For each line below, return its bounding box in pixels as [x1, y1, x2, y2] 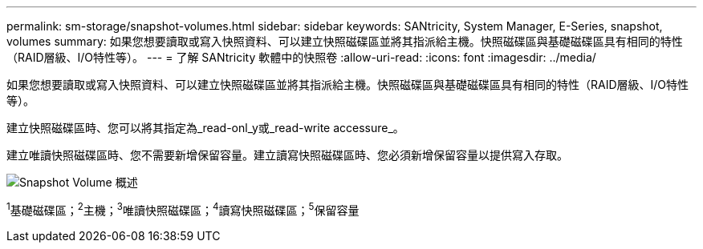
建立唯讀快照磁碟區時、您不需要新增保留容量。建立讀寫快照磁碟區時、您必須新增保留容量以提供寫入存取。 [6, 148, 568, 162]
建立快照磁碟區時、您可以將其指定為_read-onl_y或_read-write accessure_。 [6, 121, 404, 135]
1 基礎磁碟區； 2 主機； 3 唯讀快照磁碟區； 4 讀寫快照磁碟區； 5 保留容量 [6, 201, 360, 217]
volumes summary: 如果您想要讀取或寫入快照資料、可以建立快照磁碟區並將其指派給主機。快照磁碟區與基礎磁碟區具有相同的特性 [6, 34, 683, 48]
